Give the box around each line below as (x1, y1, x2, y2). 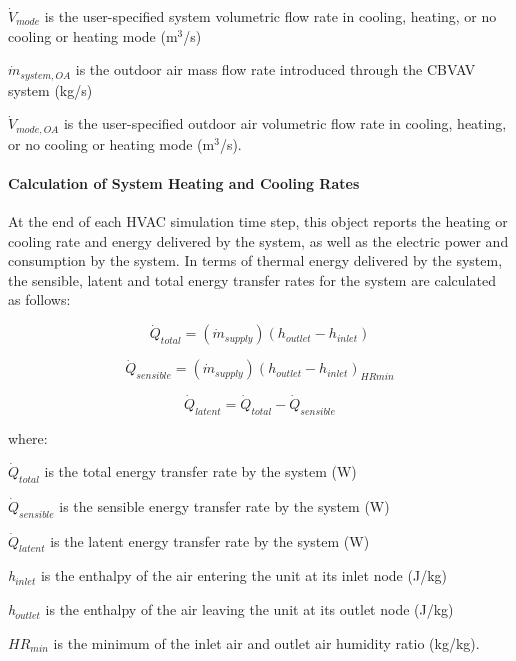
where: (8, 427, 48, 448)
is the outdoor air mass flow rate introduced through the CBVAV (75, 59, 476, 80)
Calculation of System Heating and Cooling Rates (8, 172, 360, 193)
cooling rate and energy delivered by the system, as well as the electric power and (8, 230, 509, 251)
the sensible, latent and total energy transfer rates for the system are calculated (8, 269, 496, 290)
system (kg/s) (8, 79, 93, 100)
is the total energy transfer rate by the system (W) (44, 461, 357, 482)
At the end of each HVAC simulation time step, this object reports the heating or (8, 211, 508, 232)
